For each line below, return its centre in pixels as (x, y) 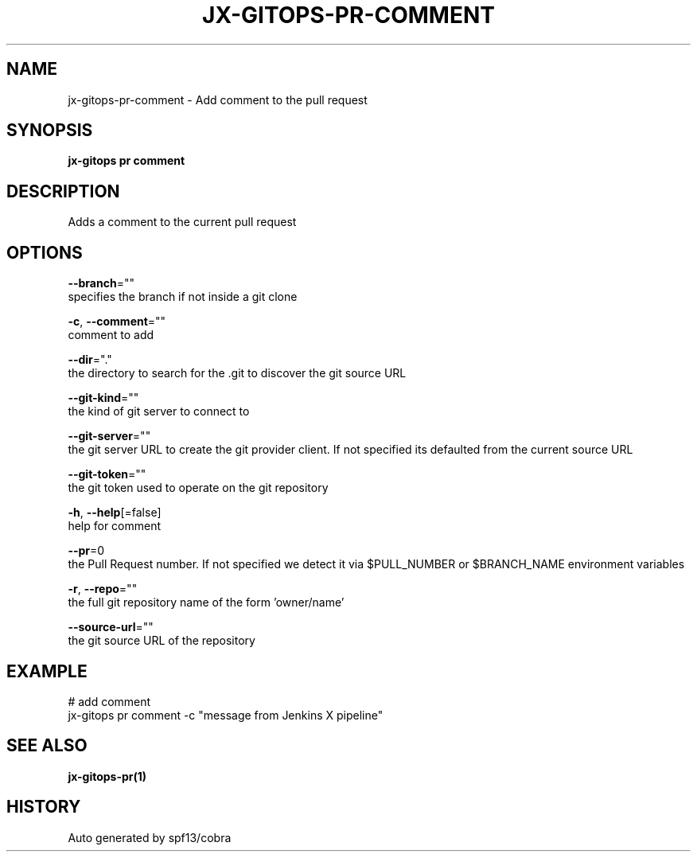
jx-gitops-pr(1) (107, 776)
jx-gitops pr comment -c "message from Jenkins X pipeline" (226, 715)
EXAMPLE (47, 671)
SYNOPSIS (50, 131)
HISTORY (44, 807)
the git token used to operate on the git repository (198, 488)
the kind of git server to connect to (159, 411)
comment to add (111, 335)
